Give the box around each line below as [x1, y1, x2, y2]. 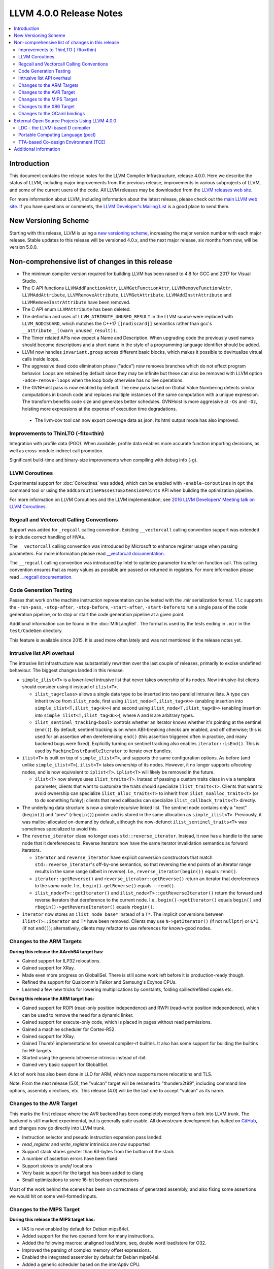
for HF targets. [22, 1047, 53, 1053]
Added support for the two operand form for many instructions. [22, 1233, 154, 1239]
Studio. [22, 278, 38, 284]
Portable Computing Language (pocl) [18, 132, 96, 138]
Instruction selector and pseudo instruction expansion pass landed [22, 1134, 162, 1140]
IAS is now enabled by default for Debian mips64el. [22, 1226, 129, 1232]
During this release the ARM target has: [9, 995, 94, 1001]
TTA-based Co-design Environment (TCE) [18, 139, 106, 145]
